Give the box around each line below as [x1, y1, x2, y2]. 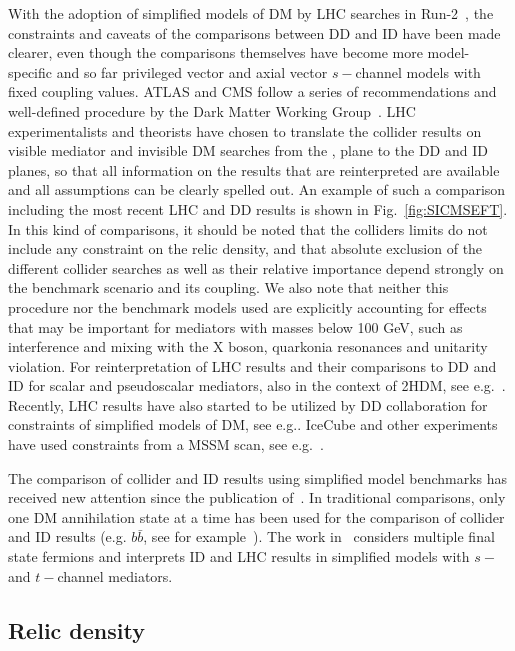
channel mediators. [57, 565, 173, 586]
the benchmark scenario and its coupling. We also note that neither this [8, 277, 449, 298]
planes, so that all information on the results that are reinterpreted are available [8, 159, 500, 180]
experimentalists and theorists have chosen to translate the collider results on [8, 120, 482, 141]
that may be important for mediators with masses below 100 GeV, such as [8, 316, 463, 337]
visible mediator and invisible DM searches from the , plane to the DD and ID [8, 140, 488, 161]
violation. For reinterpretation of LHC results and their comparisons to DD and [8, 355, 497, 376]
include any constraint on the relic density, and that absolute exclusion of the [8, 238, 483, 259]
